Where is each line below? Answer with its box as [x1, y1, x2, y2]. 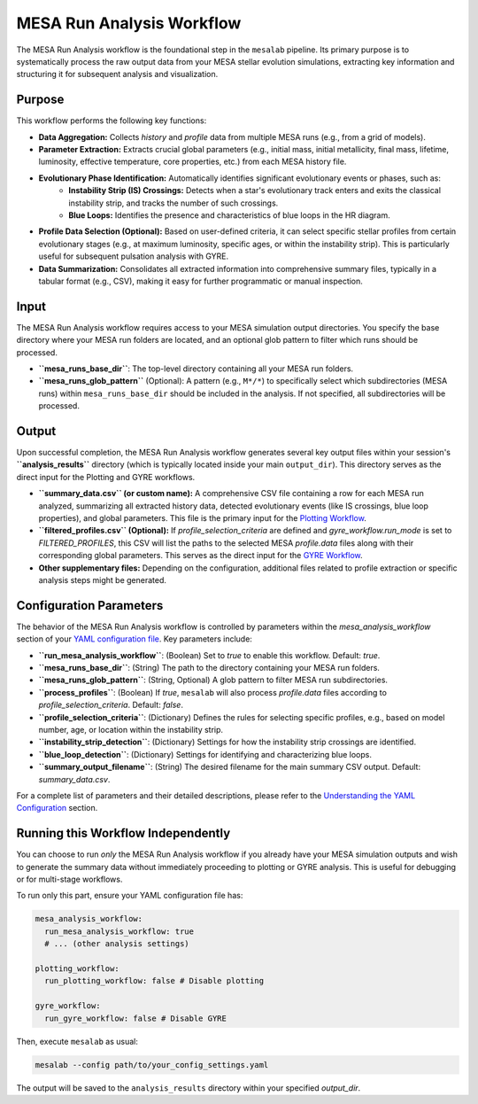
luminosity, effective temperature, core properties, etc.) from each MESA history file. [38, 156, 347, 167]
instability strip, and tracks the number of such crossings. [68, 198, 279, 208]
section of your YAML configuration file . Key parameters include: [16, 634, 252, 644]
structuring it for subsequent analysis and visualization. [16, 69, 219, 80]
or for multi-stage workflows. [16, 874, 123, 885]
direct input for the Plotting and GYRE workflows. [16, 471, 196, 482]
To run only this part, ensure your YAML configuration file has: [16, 890, 243, 901]
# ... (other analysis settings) [44, 939, 189, 949]
